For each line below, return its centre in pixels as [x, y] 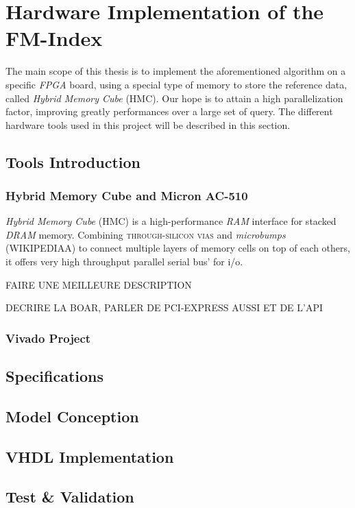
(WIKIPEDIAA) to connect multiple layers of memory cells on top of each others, [178, 248]
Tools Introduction [73, 161]
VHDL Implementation [90, 456]
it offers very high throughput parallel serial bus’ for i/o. [124, 262]
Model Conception [72, 416]
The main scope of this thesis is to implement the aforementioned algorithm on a [176, 71]
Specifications [55, 376]
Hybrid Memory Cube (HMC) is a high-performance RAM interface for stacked [171, 221]
